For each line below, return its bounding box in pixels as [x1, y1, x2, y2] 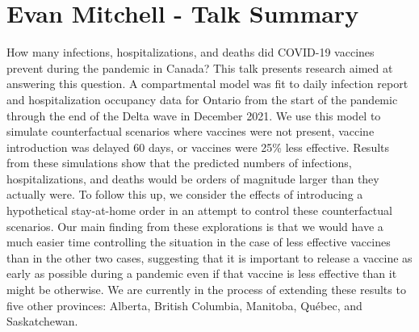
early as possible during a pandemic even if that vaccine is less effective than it [6, 265, 397, 282]
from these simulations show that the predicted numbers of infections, [6, 154, 352, 171]
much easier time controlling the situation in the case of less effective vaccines [6, 233, 391, 250]
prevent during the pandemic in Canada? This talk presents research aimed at [6, 59, 393, 76]
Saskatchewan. [6, 313, 78, 330]
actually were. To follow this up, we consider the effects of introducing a [6, 186, 363, 203]
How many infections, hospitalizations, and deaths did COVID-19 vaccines [6, 44, 375, 61]
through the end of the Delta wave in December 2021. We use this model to [6, 107, 381, 124]
